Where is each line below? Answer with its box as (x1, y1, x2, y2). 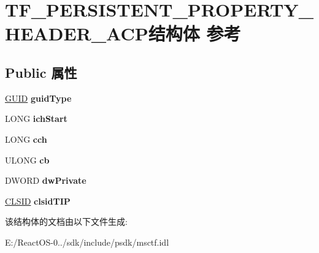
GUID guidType (5, 91, 72, 104)
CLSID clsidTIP (5, 194, 71, 207)
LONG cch (5, 132, 47, 145)
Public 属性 (5, 62, 77, 81)
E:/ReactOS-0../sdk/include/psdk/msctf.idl (5, 235, 169, 248)
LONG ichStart (5, 112, 67, 125)
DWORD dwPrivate (5, 174, 86, 187)
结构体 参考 (148, 21, 241, 46)
